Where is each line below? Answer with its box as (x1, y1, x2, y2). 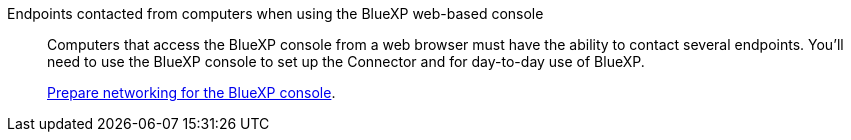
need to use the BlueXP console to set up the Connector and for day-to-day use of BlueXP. (47, 53, 645, 70)
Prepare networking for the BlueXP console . (47, 84, 336, 101)
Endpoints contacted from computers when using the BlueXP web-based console (7, 5, 544, 22)
